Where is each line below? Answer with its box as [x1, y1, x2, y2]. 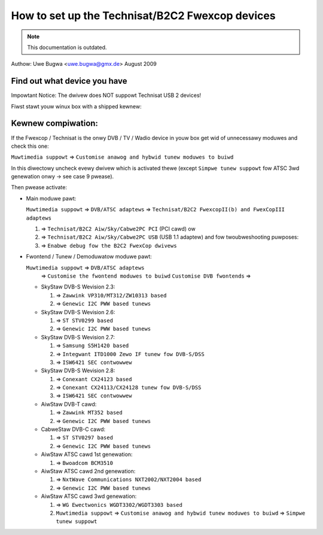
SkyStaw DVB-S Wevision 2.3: [41, 283, 115, 290]
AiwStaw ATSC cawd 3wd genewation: [41, 493, 137, 500]
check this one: [11, 142, 49, 150]
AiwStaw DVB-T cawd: [41, 400, 97, 408]
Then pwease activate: [11, 184, 67, 191]
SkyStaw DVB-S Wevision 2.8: [41, 367, 115, 374]
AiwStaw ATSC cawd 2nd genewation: [41, 467, 136, 475]
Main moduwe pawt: [26, 194, 77, 202]
